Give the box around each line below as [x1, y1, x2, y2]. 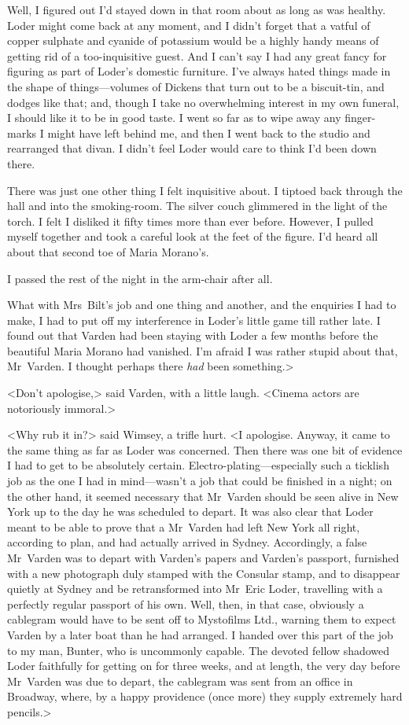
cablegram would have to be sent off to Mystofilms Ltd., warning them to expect [7, 611, 396, 627]
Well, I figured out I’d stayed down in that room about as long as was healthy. [7, 2, 386, 17]
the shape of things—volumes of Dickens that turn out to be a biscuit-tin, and [7, 78, 385, 94]
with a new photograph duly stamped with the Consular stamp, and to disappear [7, 565, 400, 581]
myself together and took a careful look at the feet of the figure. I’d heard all [7, 228, 378, 245]
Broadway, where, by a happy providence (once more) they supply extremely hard [7, 688, 403, 705]
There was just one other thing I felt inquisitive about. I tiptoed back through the [7, 182, 403, 198]
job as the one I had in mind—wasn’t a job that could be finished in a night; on [7, 473, 392, 489]
